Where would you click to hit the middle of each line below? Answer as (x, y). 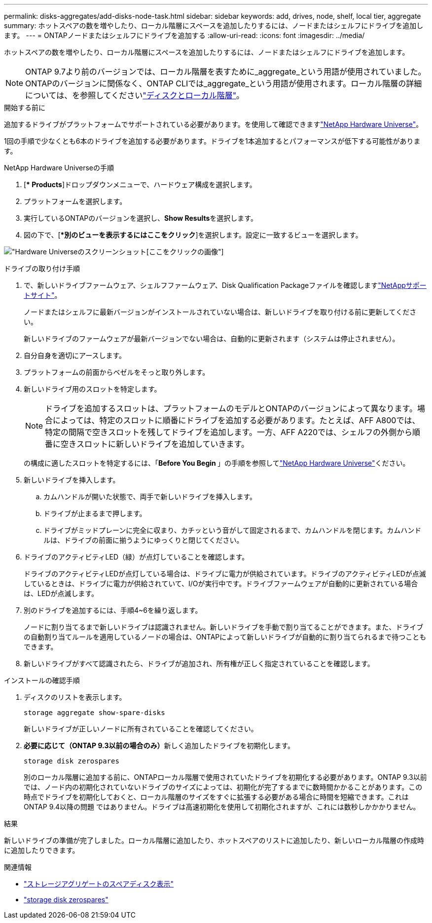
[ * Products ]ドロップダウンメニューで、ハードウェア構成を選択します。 (140, 184)
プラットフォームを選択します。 (75, 201)
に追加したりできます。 (42, 850)
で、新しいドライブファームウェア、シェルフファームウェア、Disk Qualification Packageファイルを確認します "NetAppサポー (225, 285)
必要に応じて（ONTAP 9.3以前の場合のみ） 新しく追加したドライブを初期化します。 (159, 745)
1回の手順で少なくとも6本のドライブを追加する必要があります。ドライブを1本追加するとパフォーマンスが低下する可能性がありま (212, 141)
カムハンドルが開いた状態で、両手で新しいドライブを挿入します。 (150, 497)
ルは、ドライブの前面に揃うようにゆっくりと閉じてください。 (144, 540)
